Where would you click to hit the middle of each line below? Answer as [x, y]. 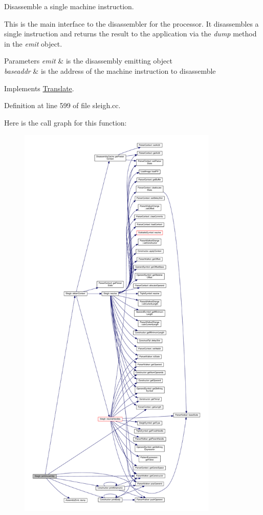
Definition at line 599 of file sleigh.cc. [62, 105]
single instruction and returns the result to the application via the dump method [130, 34]
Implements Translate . [39, 88]
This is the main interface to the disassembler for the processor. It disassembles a [131, 23]
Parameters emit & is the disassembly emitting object [88, 61]
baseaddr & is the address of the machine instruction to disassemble [110, 70]
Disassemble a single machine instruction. [69, 6]
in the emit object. [33, 43]
